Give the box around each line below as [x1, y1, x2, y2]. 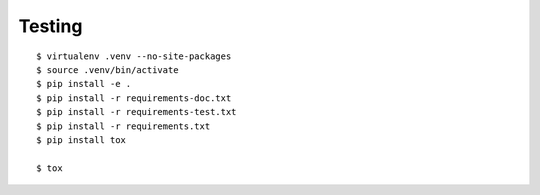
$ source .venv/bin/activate [36, 64, 179, 75]
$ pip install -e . [36, 78, 132, 90]
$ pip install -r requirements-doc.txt [36, 92, 232, 104]
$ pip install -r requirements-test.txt [36, 106, 237, 118]
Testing [18, 15, 83, 37]
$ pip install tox [36, 134, 127, 145]
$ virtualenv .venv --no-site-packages [36, 50, 232, 62]
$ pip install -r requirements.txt [36, 120, 211, 132]
